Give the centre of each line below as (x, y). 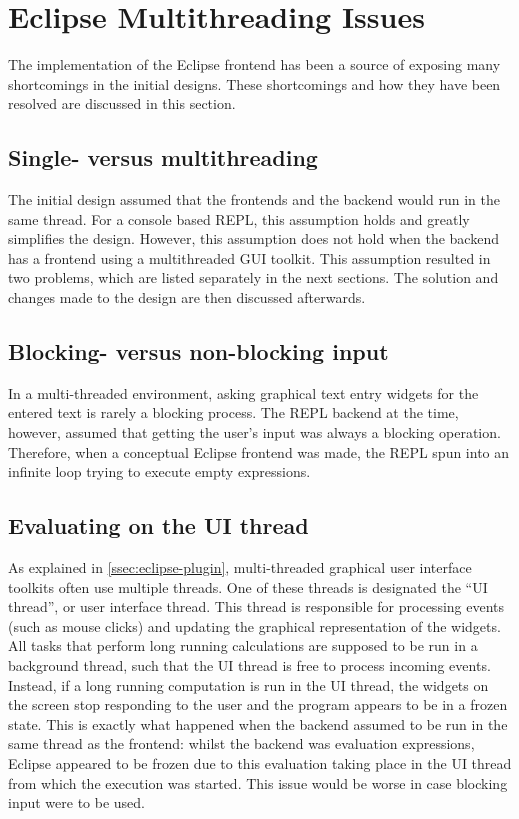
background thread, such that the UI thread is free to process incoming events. (249, 665)
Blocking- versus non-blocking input (198, 351)
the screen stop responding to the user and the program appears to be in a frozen (258, 704)
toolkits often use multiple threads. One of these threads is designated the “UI (248, 586)
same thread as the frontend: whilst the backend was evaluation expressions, (241, 743)
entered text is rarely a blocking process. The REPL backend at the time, (233, 412)
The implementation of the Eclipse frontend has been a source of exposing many (254, 64)
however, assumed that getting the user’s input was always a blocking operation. (254, 432)
